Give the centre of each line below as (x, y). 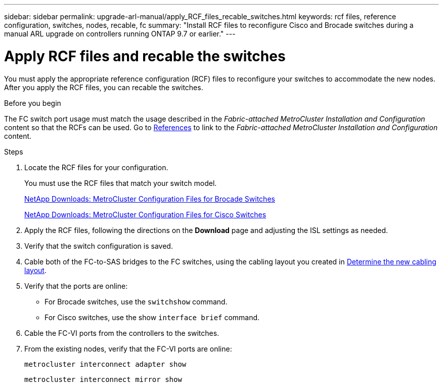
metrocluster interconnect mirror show (103, 379)
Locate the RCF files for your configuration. (96, 167)
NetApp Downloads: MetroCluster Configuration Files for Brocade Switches (150, 199)
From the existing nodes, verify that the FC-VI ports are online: (128, 349)
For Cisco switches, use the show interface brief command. (152, 317)
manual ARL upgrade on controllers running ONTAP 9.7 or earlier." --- (120, 34)
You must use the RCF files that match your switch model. (121, 183)
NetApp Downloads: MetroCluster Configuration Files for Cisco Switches (145, 214)
